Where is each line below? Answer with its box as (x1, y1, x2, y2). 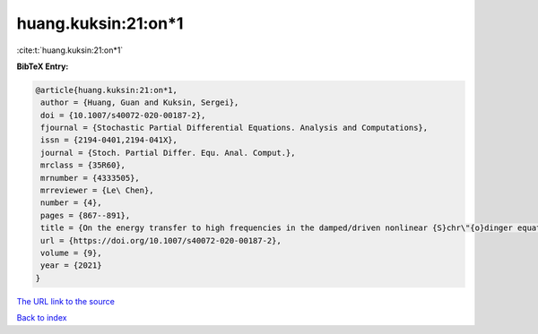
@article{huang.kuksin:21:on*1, (35, 85, 178, 95)
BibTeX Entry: (16, 61, 69, 72)
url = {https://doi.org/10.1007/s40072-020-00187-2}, (40, 236, 282, 245)
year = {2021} (40, 261, 102, 270)
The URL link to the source (16, 295, 116, 306)
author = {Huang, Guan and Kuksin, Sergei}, (40, 98, 239, 107)
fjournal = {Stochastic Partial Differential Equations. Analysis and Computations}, (40, 123, 429, 133)
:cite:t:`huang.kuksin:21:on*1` (16, 45, 124, 56)
